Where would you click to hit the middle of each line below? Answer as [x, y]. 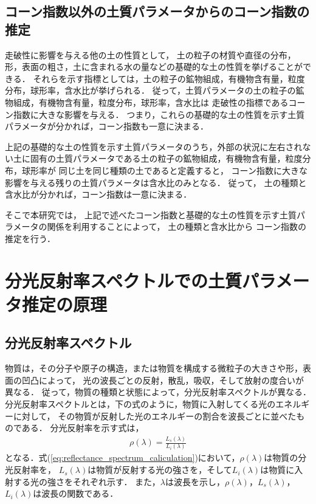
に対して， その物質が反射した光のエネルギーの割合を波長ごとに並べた [155, 416]
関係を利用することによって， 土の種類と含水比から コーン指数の [177, 226]
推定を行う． [30, 238]
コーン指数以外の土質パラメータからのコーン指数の [157, 11]
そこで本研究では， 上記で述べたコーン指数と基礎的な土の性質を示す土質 [151, 214]
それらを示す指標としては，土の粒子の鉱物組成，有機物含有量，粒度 [169, 78]
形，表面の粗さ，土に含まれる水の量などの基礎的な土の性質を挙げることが [154, 67]
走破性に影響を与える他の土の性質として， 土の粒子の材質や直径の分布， [150, 54]
